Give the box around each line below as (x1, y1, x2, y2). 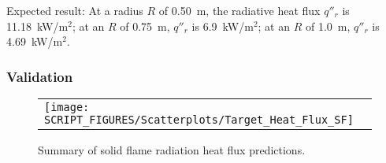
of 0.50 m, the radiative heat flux (158, 2, 321, 18)
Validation (6, 66, 73, 86)
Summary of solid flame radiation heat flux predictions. (38, 142, 306, 157)
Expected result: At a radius (6, 2, 143, 18)
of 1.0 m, (305, 17, 351, 34)
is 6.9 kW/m (191, 17, 254, 34)
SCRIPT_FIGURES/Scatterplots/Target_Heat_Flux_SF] (44, 113, 354, 126)
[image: (44, 101, 90, 113)
